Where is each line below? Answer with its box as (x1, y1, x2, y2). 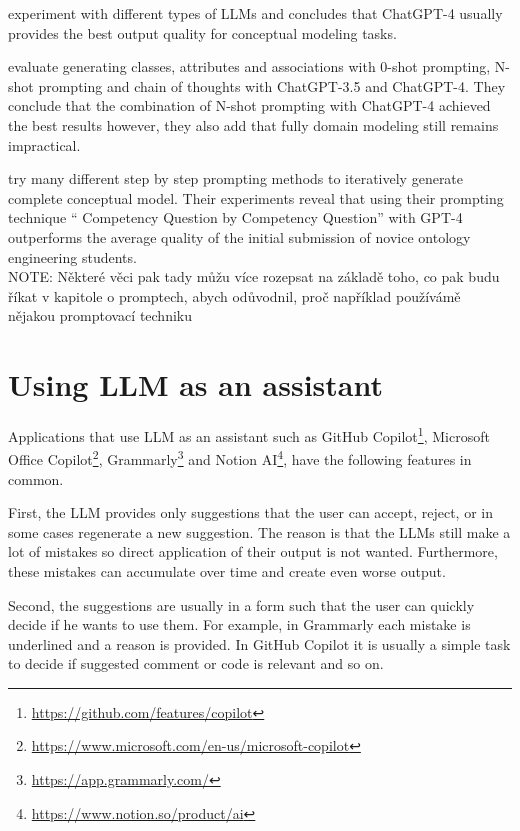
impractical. (8, 134, 81, 155)
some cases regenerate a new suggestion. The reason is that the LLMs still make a (8, 521, 511, 542)
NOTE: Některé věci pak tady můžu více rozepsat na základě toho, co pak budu (8, 266, 500, 287)
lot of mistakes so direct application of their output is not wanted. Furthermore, (8, 541, 498, 562)
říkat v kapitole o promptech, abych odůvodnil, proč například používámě (8, 285, 461, 306)
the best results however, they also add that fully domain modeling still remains (8, 114, 499, 135)
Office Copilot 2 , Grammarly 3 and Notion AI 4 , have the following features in (8, 446, 472, 469)
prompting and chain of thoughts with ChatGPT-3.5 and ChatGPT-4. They (38, 75, 506, 96)
